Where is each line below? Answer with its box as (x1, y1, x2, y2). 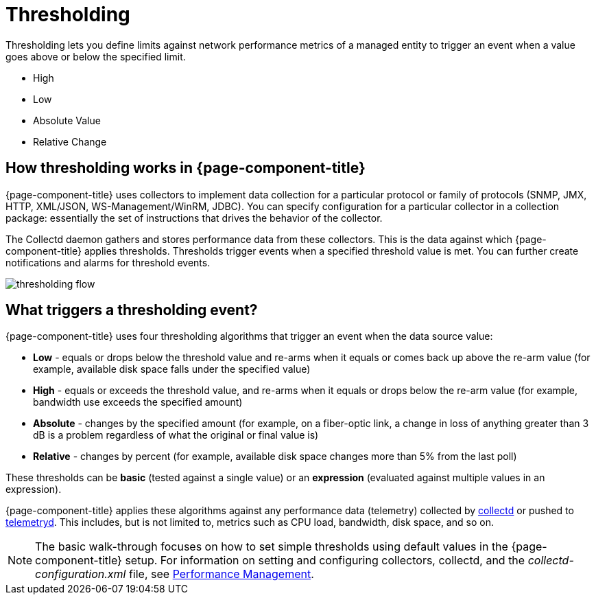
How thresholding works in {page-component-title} (5, 159, 366, 177)
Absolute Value (33, 114, 101, 126)
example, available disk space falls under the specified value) (33, 363, 311, 376)
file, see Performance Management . (128, 567, 314, 581)
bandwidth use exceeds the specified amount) (33, 396, 243, 408)
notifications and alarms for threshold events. (5, 256, 211, 268)
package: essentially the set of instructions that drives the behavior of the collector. (5, 211, 383, 224)
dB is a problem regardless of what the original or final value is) (33, 429, 319, 441)
